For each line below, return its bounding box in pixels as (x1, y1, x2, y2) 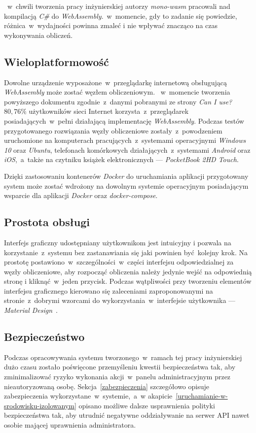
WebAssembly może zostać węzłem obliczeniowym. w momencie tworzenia (4, 87, 230, 97)
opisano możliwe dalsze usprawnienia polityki (78, 400, 215, 410)
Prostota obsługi (4, 214, 90, 230)
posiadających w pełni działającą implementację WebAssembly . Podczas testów (4, 115, 244, 126)
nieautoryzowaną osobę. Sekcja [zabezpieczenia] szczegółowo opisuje (4, 381, 209, 391)
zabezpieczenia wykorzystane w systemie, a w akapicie (4, 391, 173, 401)
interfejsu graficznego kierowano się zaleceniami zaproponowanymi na (4, 285, 213, 296)
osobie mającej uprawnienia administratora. (4, 420, 136, 430)
